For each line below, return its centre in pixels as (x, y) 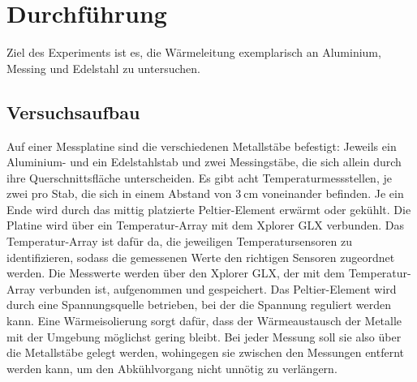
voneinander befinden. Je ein (333, 193)
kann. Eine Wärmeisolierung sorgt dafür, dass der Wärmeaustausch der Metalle (204, 321)
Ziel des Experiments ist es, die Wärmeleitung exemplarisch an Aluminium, (194, 52)
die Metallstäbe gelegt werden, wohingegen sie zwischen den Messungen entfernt (206, 352)
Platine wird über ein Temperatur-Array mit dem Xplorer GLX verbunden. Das (205, 225)
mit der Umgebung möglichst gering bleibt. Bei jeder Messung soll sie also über (204, 336)
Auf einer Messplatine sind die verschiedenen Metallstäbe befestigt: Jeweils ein (202, 146)
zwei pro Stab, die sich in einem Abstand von (119, 193)
